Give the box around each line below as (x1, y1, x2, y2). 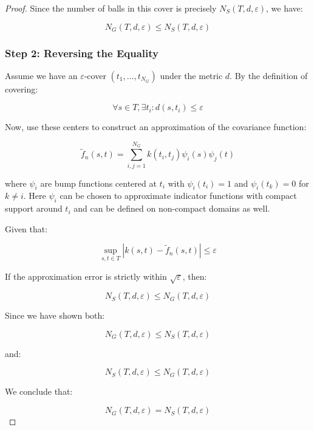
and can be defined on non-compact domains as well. (73, 202, 270, 215)
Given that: (5, 222, 48, 235)
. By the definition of (230, 69, 308, 81)
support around (5, 202, 63, 215)
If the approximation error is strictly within (5, 269, 167, 282)
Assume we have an (5, 69, 78, 81)
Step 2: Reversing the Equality (5, 45, 159, 60)
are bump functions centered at (40, 176, 157, 189)
